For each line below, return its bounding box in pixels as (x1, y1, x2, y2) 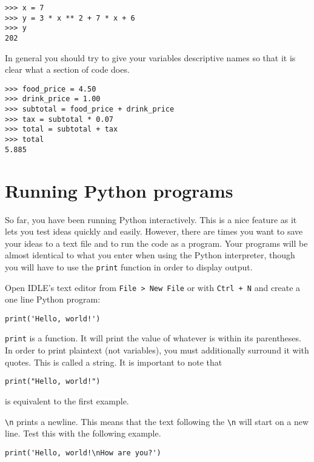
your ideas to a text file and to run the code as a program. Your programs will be (5, 236, 308, 249)
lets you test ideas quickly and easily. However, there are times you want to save (5, 225, 303, 238)
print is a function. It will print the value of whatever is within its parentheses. (5, 332, 301, 344)
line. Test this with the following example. (5, 427, 161, 440)
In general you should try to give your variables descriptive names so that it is (5, 51, 296, 64)
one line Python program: (5, 293, 101, 306)
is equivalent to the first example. (5, 394, 129, 407)
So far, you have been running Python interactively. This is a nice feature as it (5, 213, 297, 226)
